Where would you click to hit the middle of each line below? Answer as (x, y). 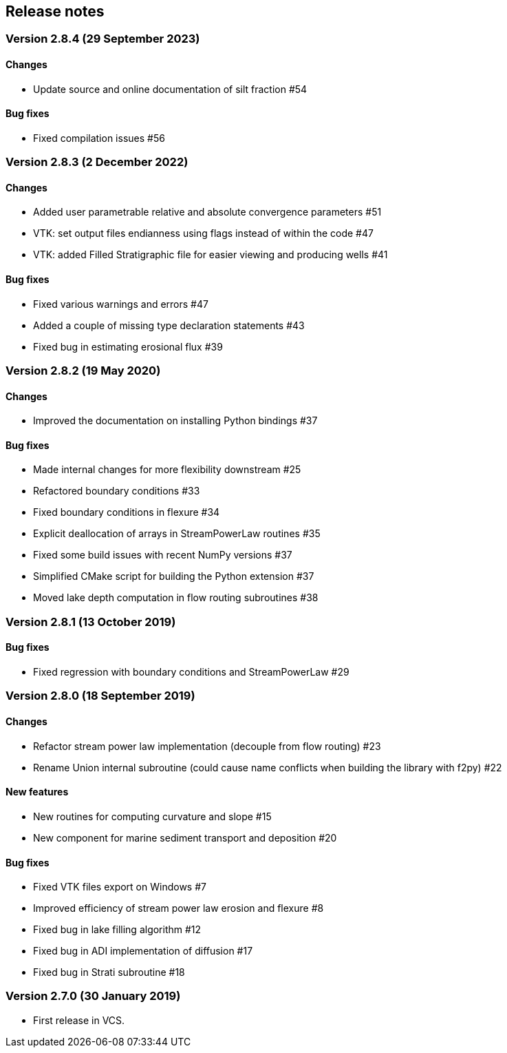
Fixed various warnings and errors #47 (121, 304)
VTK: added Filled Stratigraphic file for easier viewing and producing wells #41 (211, 255)
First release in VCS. (79, 1020)
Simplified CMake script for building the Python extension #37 (174, 576)
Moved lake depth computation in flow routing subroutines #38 (176, 598)
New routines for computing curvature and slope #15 (152, 816)
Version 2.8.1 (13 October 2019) (91, 622)
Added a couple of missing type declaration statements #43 (169, 325)
